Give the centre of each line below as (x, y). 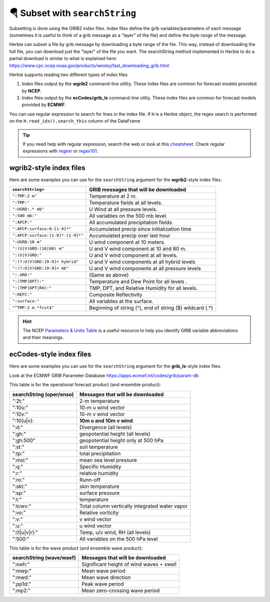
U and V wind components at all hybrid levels (142, 262)
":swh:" (21, 564)
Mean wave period (103, 570)
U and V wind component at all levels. (133, 255)
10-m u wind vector (102, 407)
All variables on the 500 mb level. (128, 216)
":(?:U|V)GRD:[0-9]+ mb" (40, 268)
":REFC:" (22, 294)
